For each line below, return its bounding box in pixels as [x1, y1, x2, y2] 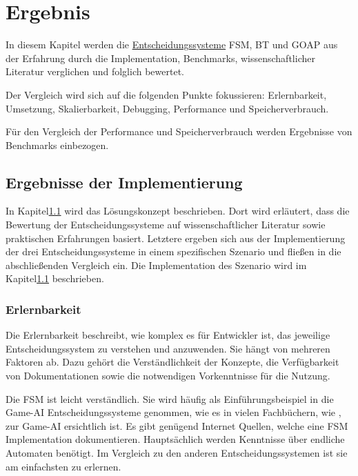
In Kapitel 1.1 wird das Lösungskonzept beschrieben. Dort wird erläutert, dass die [6, 204, 350, 218]
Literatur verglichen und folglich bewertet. [6, 64, 184, 79]
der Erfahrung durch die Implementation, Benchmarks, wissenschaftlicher [6, 50, 315, 65]
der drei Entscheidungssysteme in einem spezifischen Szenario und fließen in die [6, 244, 341, 259]
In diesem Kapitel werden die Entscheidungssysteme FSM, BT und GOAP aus [6, 37, 338, 52]
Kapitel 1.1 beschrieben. [6, 271, 104, 286]
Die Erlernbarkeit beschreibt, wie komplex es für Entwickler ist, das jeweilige [6, 328, 330, 342]
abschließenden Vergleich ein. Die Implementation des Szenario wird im [6, 257, 307, 272]
